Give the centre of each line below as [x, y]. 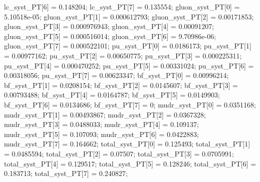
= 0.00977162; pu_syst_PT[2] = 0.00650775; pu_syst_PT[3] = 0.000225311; [123, 55]
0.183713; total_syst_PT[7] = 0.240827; [66, 173]
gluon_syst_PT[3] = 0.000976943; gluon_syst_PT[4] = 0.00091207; [109, 26]
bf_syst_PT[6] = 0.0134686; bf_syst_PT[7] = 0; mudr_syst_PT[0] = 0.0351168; [130, 104]
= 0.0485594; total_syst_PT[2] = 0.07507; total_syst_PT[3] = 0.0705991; [119, 153]
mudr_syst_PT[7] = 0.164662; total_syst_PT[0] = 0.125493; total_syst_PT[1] [127, 144]
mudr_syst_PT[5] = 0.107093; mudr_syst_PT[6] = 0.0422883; [101, 134]
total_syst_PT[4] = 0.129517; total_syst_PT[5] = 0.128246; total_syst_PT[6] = [130, 163]
